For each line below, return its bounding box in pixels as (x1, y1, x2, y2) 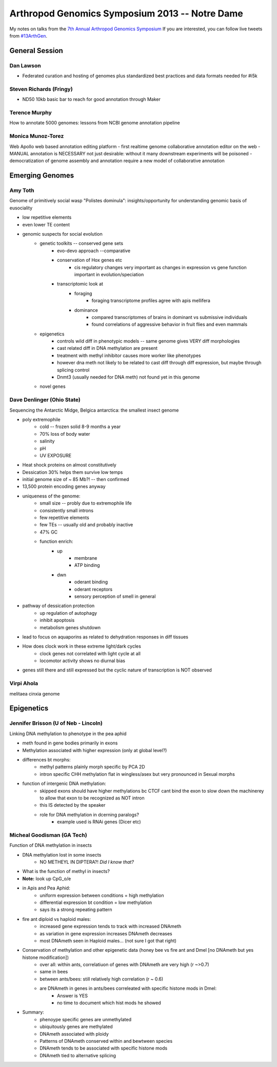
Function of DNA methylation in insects (9, 842, 92, 848)
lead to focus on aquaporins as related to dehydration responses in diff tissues (22, 633, 188, 640)
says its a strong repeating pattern (39, 906, 112, 913)
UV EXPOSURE (39, 452, 72, 458)
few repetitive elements (39, 514, 89, 521)
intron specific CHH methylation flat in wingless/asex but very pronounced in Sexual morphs (39, 771, 235, 777)
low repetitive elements (22, 214, 72, 221)
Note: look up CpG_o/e (22, 875, 71, 882)
